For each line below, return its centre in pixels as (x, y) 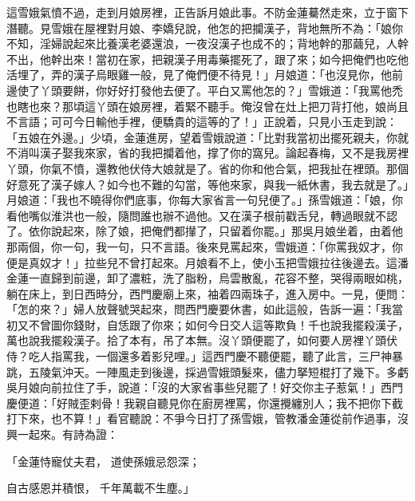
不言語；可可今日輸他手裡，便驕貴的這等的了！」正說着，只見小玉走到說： (202, 122)
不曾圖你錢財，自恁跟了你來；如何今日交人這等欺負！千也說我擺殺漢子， (218, 324)
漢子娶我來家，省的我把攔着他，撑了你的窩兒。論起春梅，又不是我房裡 (224, 153)
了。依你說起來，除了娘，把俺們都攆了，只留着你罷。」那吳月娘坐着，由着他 (205, 231)
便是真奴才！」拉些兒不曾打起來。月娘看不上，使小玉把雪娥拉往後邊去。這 (202, 262)
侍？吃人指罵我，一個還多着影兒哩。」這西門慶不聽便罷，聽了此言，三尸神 (199, 356)
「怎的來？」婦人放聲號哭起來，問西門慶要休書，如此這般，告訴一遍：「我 (199, 309)
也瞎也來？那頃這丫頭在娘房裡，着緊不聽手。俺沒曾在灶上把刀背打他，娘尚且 (207, 106)
